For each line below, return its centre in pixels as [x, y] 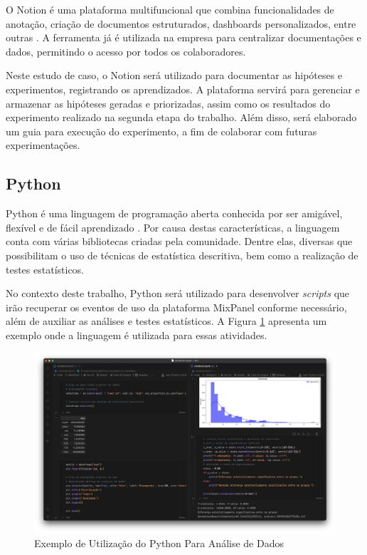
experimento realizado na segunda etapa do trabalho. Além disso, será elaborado [181, 117]
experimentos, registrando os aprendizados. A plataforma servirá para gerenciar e [183, 89]
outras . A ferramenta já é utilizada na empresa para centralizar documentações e [183, 37]
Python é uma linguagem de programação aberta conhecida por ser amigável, [174, 213]
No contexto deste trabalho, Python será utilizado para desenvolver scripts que [178, 293]
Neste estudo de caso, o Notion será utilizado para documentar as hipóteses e [174, 75]
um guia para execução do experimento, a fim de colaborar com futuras [161, 131]
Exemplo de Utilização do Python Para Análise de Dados [159, 543]
